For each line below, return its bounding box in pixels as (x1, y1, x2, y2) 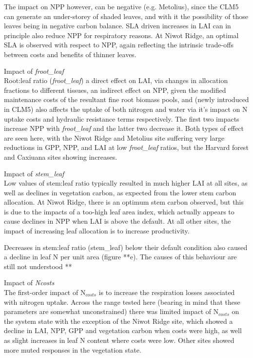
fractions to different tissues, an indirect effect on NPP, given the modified (4, 84, 226, 95)
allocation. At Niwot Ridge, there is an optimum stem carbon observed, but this (4, 197, 244, 207)
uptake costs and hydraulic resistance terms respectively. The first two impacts (4, 113, 239, 124)
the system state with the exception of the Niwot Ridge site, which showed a (4, 316, 233, 326)
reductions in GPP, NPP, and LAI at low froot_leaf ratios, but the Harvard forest (4, 142, 249, 152)
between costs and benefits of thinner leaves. (4, 49, 136, 59)
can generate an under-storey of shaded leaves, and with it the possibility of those (4, 11, 249, 21)
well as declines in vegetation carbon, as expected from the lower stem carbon (4, 187, 236, 197)
